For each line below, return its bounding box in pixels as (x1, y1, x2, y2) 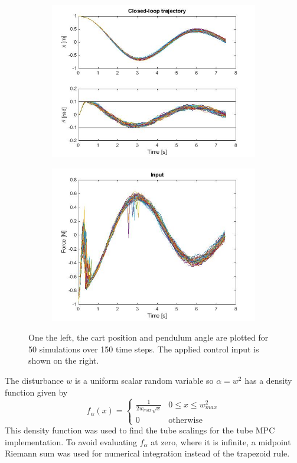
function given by (5, 386, 68, 398)
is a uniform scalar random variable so (75, 374, 214, 386)
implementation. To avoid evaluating (5, 435, 138, 448)
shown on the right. (28, 354, 99, 367)
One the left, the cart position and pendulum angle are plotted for (28, 331, 269, 344)
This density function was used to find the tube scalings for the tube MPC (5, 424, 275, 436)
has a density (244, 374, 292, 386)
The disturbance (5, 374, 64, 386)
